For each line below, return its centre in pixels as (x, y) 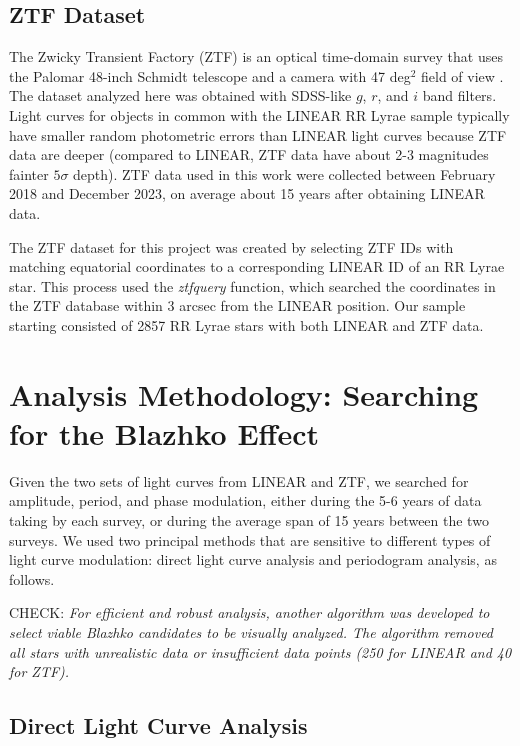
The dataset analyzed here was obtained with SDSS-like (180, 95)
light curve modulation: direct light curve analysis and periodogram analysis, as (253, 559)
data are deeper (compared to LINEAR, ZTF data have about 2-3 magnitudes (249, 154)
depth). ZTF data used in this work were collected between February (284, 173)
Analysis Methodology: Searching (244, 393)
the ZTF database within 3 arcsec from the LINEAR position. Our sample (237, 305)
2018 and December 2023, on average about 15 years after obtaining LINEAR (247, 193)
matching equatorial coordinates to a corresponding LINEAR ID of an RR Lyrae (257, 266)
